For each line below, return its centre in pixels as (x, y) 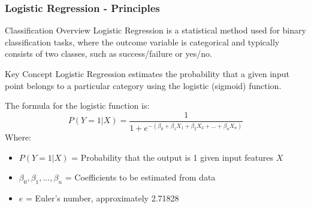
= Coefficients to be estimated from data (140, 177)
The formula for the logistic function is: (77, 105)
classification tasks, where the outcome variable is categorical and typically (142, 42)
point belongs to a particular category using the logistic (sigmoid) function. (143, 85)
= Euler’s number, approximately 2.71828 (102, 198)
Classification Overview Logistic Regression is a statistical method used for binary (155, 30)
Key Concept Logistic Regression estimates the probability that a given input (147, 74)
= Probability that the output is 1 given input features (173, 157)
